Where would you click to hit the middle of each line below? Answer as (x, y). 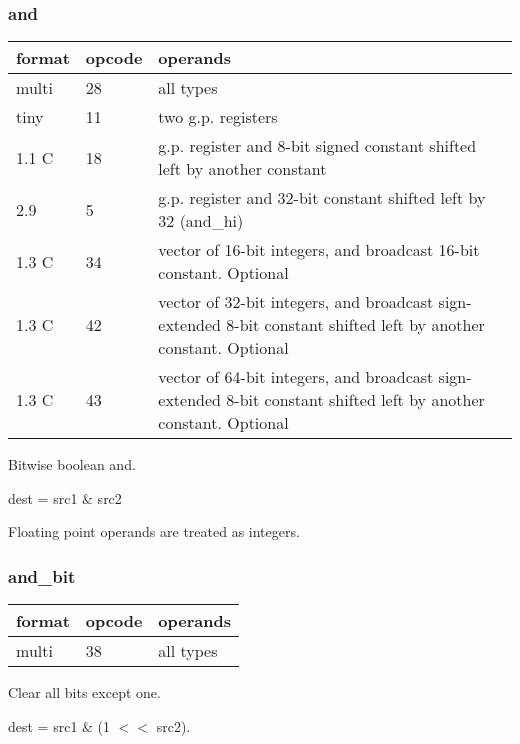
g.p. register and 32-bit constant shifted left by (322, 198)
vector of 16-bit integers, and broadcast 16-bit (319, 250)
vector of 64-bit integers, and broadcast (296, 377)
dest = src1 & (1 (59, 725)
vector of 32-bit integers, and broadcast (296, 302)
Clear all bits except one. (84, 692)
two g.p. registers (218, 117)
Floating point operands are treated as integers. (154, 531)
